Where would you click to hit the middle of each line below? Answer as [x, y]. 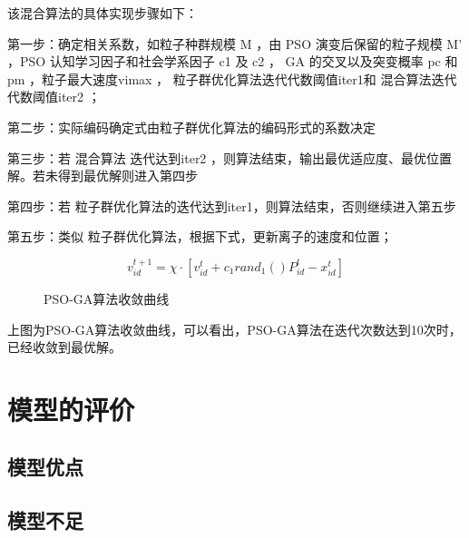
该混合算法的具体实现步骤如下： [103, 13]
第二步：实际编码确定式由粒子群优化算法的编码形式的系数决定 [191, 127]
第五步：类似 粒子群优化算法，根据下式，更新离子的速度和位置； [200, 236]
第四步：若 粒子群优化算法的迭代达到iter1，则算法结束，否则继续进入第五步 [232, 205]
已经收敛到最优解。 [64, 347]
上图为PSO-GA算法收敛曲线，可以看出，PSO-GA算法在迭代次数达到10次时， [234, 329]
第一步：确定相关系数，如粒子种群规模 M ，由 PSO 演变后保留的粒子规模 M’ [235, 43]
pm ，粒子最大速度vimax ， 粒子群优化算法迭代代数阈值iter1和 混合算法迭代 [232, 78]
